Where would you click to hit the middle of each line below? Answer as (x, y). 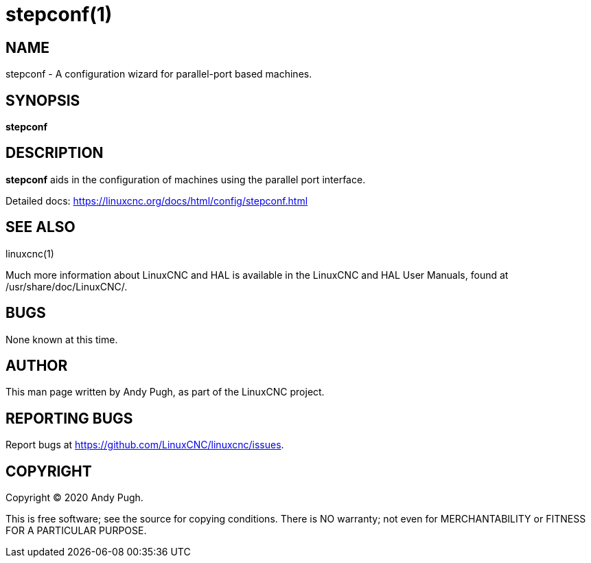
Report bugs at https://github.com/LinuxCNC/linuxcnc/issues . (145, 445)
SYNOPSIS (43, 100)
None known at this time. (62, 339)
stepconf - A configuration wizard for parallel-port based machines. (159, 74)
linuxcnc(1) (30, 253)
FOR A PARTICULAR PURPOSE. (76, 531)
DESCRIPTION (55, 153)
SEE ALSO (40, 227)
